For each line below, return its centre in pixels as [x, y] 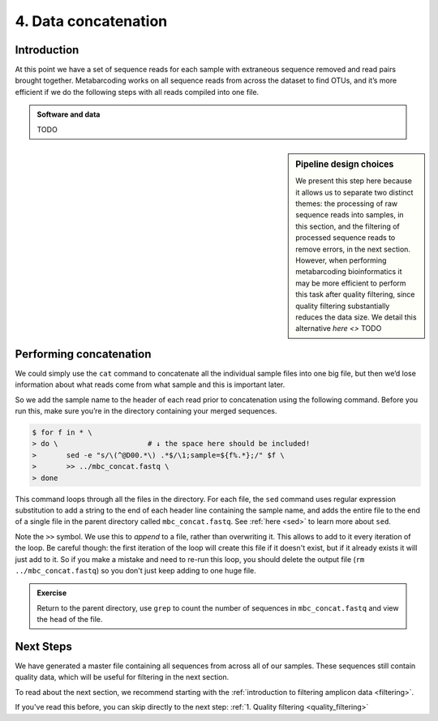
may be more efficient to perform [351, 283]
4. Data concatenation [91, 21]
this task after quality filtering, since [355, 294]
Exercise [52, 593]
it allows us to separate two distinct [354, 192]
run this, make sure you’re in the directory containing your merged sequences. [146, 411]
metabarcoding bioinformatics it [349, 272]
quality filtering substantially [343, 306]
